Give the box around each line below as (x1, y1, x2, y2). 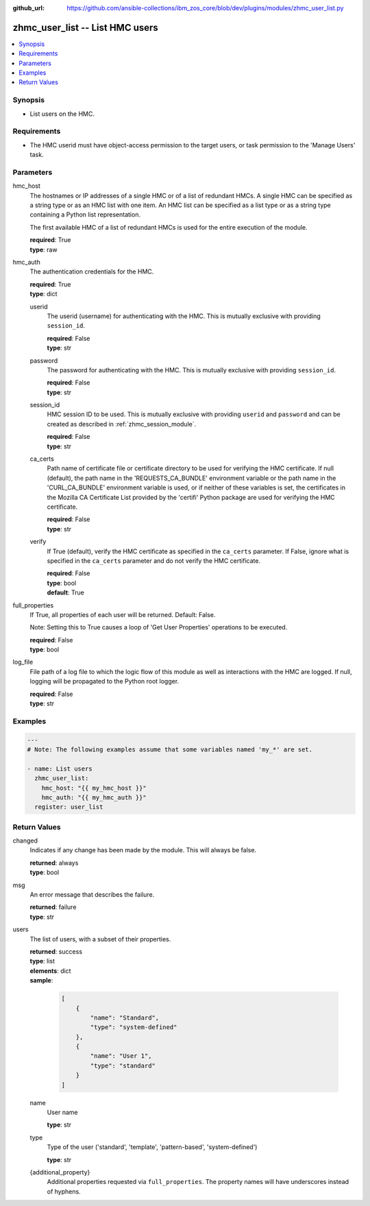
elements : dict (29, 967, 71, 975)
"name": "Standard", (90, 1013, 160, 1022)
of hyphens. (47, 1187, 82, 1196)
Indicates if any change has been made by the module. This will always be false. (29, 846, 257, 854)
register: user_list (34, 803, 103, 811)
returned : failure (29, 903, 77, 911)
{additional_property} (29, 1168, 90, 1176)
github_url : (12, 4, 45, 12)
